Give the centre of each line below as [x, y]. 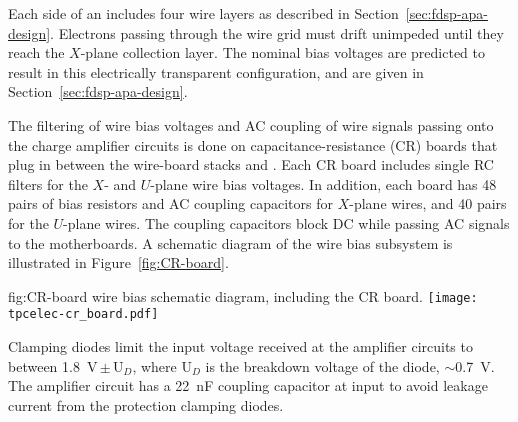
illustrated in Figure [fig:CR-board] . [118, 262]
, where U [162, 365]
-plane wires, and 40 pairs [428, 203]
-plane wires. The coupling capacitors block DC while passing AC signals [286, 222]
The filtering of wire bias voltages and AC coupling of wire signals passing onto [251, 124]
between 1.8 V [53, 365]
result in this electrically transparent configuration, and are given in [216, 71]
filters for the [48, 183]
